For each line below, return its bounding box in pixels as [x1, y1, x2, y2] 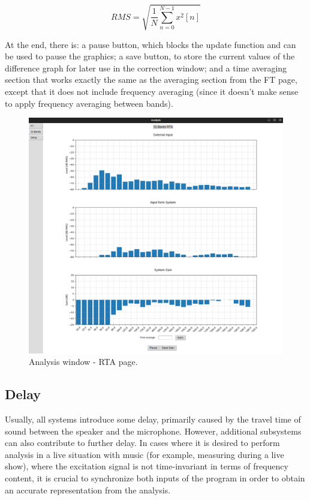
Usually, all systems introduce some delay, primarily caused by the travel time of [5, 413, 301, 426]
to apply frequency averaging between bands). [5, 97, 173, 109]
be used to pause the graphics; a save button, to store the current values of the [5, 50, 295, 62]
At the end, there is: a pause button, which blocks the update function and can [5, 38, 296, 50]
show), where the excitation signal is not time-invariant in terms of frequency [5, 460, 288, 472]
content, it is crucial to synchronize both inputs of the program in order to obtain [5, 472, 305, 484]
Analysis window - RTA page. [29, 355, 138, 368]
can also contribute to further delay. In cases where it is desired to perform [5, 436, 280, 449]
